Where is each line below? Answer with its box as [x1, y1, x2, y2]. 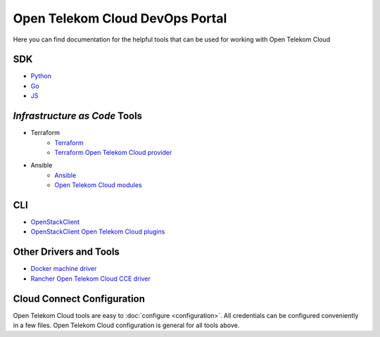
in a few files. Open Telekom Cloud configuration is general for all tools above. [13, 321, 240, 329]
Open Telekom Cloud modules [54, 181, 142, 189]
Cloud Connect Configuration [13, 293, 146, 305]
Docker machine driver [30, 265, 97, 273]
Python [30, 72, 52, 80]
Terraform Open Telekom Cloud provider [54, 148, 172, 156]
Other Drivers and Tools [13, 246, 120, 258]
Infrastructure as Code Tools [13, 110, 143, 122]
